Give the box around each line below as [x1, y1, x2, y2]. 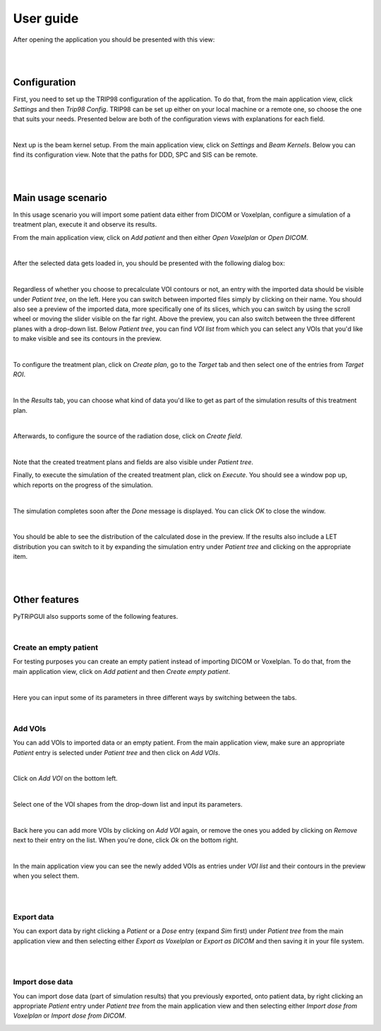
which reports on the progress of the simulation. [13, 481, 153, 489]
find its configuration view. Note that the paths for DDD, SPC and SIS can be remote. [13, 150, 258, 159]
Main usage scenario [13, 191, 107, 204]
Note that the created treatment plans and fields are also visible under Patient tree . [13, 458, 254, 466]
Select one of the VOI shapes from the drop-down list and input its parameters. [13, 800, 243, 809]
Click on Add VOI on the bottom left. [13, 774, 118, 783]
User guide [13, 11, 79, 26]
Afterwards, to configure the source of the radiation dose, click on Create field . [13, 432, 243, 440]
